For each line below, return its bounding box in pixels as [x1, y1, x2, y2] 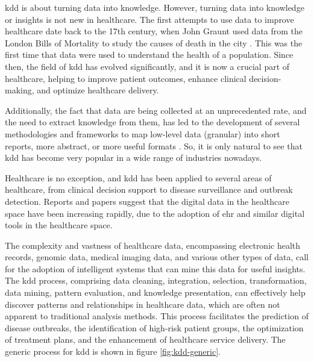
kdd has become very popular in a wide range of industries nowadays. [5, 151, 262, 164]
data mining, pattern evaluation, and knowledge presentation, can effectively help [5, 286, 306, 299]
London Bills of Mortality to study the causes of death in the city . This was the [5, 36, 303, 49]
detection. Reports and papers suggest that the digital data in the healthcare [5, 195, 289, 207]
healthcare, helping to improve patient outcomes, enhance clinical [5, 72, 246, 84]
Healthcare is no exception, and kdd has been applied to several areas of [5, 171, 272, 184]
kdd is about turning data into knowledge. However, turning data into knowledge [5, 1, 304, 13]
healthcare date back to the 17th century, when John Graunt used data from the [5, 25, 303, 37]
